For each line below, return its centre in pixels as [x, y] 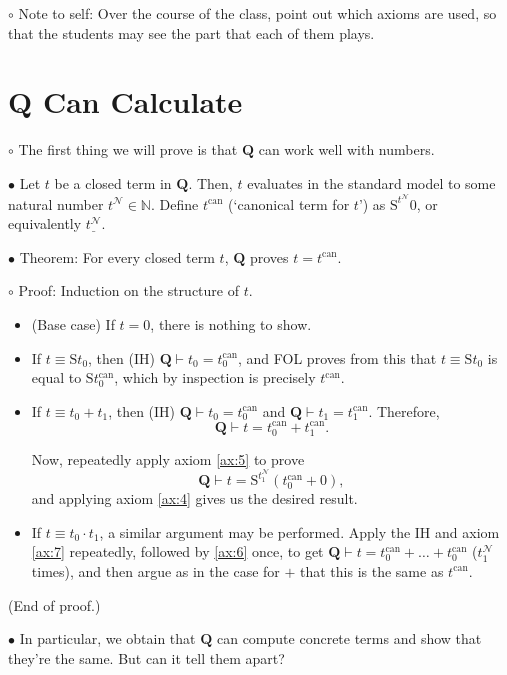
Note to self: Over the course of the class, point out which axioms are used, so [257, 13]
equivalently [45, 223]
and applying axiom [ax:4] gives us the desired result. [194, 498]
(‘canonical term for [289, 203]
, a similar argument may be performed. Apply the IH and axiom [299, 531]
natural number [56, 203]
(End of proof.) [54, 604]
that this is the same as [372, 570]
